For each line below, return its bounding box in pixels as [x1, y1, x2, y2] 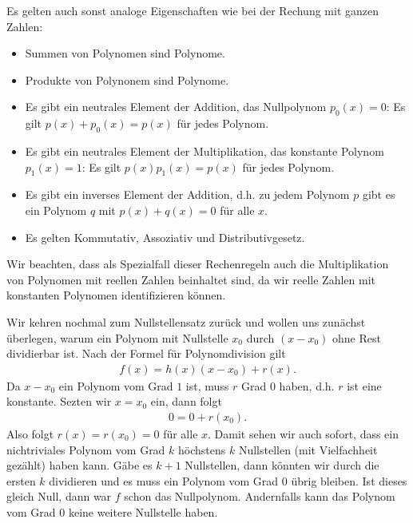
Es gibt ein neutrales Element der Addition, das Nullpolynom [25, 98, 327, 115]
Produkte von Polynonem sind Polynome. [25, 71, 229, 88]
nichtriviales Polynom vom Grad [6, 441, 165, 458]
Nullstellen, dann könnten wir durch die [185, 457, 379, 473]
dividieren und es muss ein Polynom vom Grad [49, 472, 279, 489]
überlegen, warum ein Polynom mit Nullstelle [6, 329, 228, 346]
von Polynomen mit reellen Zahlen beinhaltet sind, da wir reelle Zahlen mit [6, 271, 376, 287]
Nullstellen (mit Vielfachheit [238, 441, 378, 458]
